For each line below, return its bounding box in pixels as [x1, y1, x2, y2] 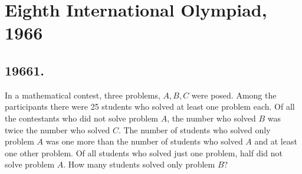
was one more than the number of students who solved [45, 135, 243, 147]
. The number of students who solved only [118, 123, 271, 136]
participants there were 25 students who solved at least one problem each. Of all [5, 100, 295, 113]
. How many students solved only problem [63, 158, 215, 170]
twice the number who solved [5, 123, 110, 136]
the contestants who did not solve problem [5, 111, 159, 124]
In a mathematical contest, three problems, [5, 88, 160, 101]
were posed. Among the [191, 88, 277, 101]
